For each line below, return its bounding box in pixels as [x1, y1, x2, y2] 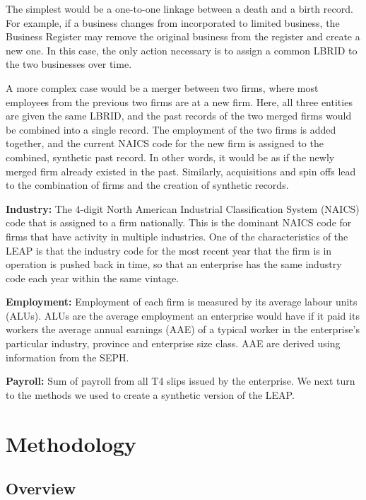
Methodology [6, 429, 136, 458]
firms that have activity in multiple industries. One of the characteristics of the [6, 228, 348, 243]
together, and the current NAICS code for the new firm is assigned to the [6, 136, 324, 151]
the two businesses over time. [6, 57, 132, 71]
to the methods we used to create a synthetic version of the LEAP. [6, 387, 295, 402]
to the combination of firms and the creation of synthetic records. [6, 178, 289, 192]
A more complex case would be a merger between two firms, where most [6, 80, 319, 95]
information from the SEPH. [6, 349, 129, 364]
